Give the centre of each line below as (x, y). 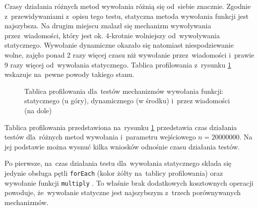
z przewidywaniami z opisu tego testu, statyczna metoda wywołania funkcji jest (127, 16)
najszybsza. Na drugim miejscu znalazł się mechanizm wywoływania (108, 26)
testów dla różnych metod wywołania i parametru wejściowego (100, 137)
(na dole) (38, 110)
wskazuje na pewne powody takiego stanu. (69, 74)
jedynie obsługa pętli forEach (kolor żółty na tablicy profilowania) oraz (114, 173)
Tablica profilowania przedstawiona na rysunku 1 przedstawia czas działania (121, 127)
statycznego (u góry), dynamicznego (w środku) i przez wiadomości (127, 101)
